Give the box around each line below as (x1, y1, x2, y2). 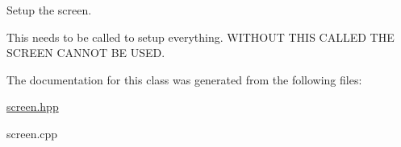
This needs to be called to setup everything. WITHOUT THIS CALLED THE (6, 28, 395, 45)
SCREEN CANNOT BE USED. (6, 44, 165, 61)
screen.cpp (6, 125, 58, 141)
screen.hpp (6, 98, 59, 115)
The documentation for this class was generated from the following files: (6, 71, 362, 88)
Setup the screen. (6, 2, 92, 18)
